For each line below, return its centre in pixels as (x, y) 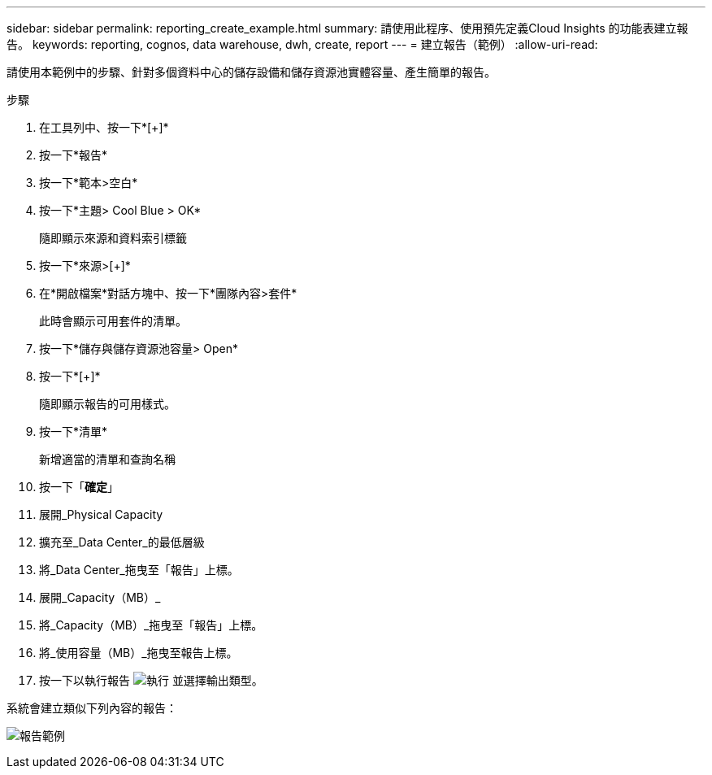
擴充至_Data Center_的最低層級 (122, 542)
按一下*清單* (74, 431)
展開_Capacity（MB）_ (100, 597)
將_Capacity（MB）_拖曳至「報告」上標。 (151, 625)
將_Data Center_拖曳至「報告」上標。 (139, 570)
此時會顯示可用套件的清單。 (113, 321)
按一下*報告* (74, 155)
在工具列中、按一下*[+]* (104, 127)
